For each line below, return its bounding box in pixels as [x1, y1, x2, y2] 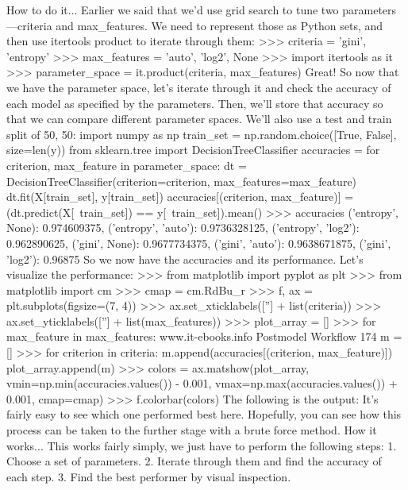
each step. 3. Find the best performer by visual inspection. [6, 468, 291, 484]
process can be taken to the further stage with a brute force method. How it [6, 422, 377, 438]
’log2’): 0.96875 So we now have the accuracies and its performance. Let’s [6, 250, 364, 267]
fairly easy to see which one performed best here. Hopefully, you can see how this [6, 406, 402, 422]
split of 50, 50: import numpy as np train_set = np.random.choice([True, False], [6, 125, 397, 142]
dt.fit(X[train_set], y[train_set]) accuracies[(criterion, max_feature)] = [6, 188, 354, 205]
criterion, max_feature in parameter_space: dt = [6, 156, 247, 173]
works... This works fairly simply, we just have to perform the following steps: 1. [6, 437, 397, 453]
